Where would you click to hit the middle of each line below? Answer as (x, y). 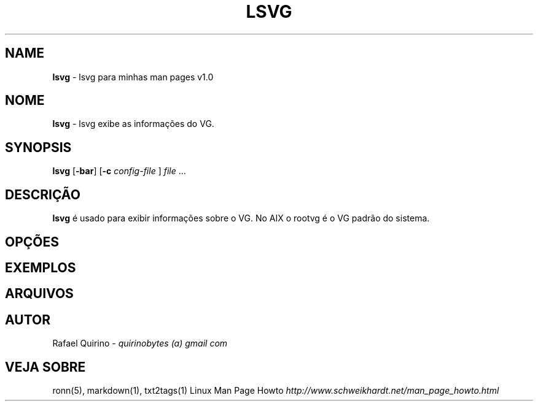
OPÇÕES (32, 242)
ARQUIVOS (39, 294)
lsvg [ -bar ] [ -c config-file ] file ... (119, 171)
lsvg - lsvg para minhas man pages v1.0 (133, 77)
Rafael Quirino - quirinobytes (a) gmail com (140, 343)
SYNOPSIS (38, 147)
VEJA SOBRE (45, 367)
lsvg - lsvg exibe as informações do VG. (133, 124)
